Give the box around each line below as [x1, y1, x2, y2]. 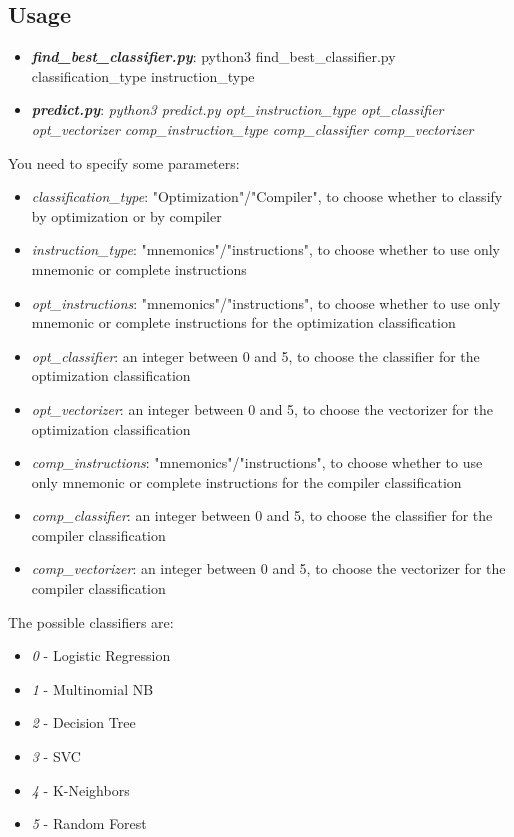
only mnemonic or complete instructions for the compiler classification [31, 471, 462, 492]
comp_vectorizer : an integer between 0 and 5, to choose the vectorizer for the [31, 558, 506, 579]
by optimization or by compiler [31, 205, 222, 226]
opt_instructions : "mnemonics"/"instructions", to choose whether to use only [31, 292, 501, 313]
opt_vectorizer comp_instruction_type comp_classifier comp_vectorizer [31, 118, 474, 139]
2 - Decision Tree [31, 712, 136, 733]
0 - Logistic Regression [31, 645, 171, 666]
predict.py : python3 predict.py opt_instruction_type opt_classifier [31, 99, 444, 120]
